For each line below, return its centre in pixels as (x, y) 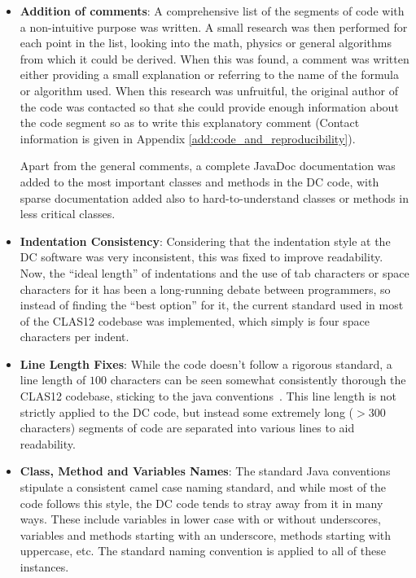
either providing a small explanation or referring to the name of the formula (209, 74)
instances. (44, 567)
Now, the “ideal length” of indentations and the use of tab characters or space (215, 272)
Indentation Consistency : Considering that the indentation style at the (205, 241)
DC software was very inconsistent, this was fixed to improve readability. (201, 257)
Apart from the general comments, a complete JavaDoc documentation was (208, 166)
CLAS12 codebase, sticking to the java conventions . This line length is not (208, 396)
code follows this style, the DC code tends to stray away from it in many (201, 503)
